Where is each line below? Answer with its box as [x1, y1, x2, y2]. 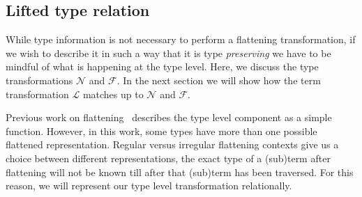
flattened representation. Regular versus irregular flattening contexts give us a [6, 137, 339, 152]
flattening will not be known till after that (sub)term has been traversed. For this [6, 164, 354, 179]
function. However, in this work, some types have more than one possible [6, 123, 317, 138]
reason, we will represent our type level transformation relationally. [6, 178, 292, 193]
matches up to [82, 86, 144, 101]
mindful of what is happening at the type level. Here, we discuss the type [6, 59, 319, 74]
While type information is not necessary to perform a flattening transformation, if [6, 32, 356, 47]
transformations [6, 72, 73, 87]
